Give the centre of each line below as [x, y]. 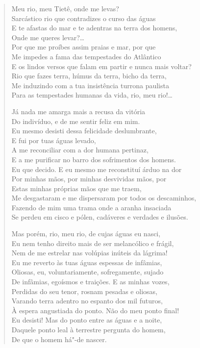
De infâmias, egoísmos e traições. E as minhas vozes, [90, 282]
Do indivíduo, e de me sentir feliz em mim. [76, 121]
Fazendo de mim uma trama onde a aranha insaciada [91, 207]
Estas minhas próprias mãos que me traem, [76, 188]
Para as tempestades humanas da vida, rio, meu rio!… [92, 95]
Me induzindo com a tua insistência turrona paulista [90, 85]
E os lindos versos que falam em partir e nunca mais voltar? [101, 66]
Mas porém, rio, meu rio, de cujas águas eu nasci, [86, 234]
